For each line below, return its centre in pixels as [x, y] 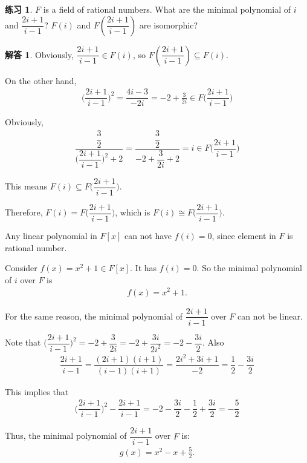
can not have [148, 236]
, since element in [244, 236]
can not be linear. [270, 316]
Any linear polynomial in [51, 236]
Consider [21, 268]
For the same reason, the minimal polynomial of [94, 316]
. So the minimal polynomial [249, 268]
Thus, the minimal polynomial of [66, 435]
